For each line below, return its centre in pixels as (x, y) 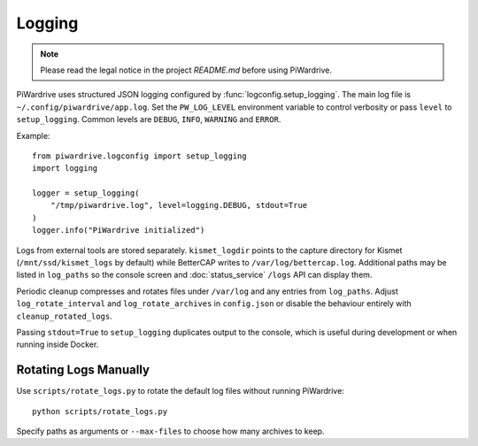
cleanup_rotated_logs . (64, 316)
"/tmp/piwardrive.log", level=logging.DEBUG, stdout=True (179, 205)
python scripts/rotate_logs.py (100, 411)
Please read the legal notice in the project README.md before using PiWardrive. (186, 70)
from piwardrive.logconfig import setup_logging (139, 156)
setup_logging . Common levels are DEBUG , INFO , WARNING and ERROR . (149, 119)
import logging (65, 169)
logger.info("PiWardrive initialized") (119, 231)
